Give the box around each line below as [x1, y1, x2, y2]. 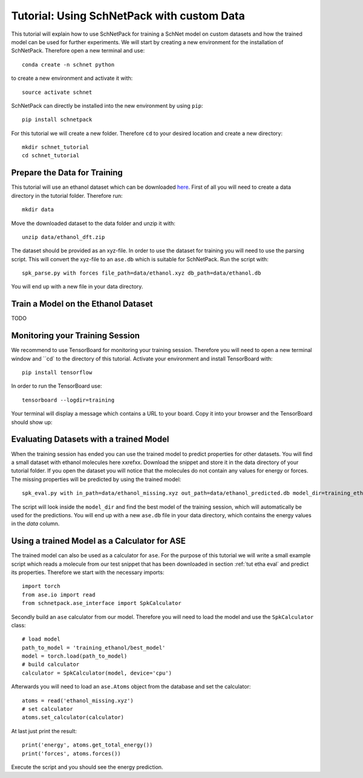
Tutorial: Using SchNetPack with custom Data [11, 9, 245, 22]
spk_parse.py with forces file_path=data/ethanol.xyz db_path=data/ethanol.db [22, 270, 261, 276]
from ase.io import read [22, 591, 96, 598]
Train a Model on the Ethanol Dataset [11, 299, 153, 309]
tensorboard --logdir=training [22, 396, 115, 404]
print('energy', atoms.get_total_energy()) [22, 742, 153, 748]
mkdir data [22, 206, 54, 213]
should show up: [11, 418, 53, 426]
